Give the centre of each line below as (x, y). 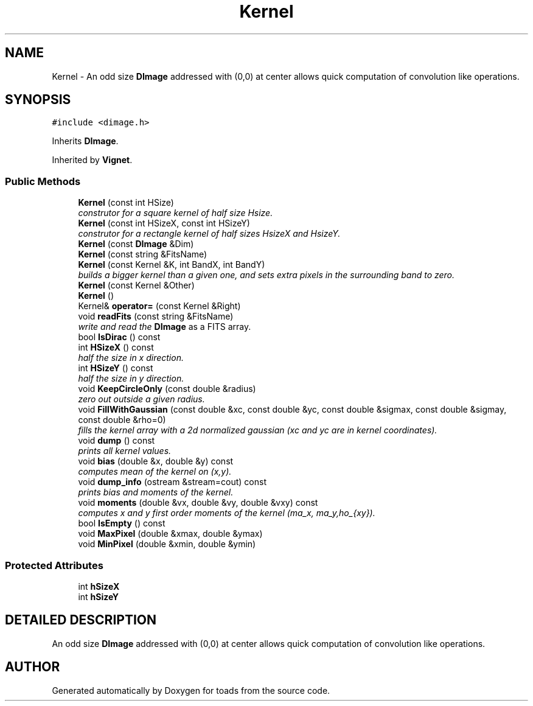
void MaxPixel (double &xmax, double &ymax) (170, 534)
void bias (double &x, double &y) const (156, 461)
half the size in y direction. (131, 379)
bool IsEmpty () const (122, 523)
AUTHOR (33, 667)
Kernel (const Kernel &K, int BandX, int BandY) (172, 265)
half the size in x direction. (131, 358)
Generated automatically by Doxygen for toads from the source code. (191, 690)
